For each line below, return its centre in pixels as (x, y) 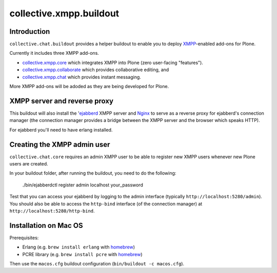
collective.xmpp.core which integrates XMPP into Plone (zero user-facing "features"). (113, 62)
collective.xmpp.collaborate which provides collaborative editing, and (96, 70)
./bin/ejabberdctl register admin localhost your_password (83, 185)
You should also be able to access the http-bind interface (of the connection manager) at (106, 204)
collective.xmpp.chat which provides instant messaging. (82, 77)
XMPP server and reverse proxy (62, 101)
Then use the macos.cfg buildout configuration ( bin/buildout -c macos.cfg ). (97, 264)
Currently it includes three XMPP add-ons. (54, 53)
